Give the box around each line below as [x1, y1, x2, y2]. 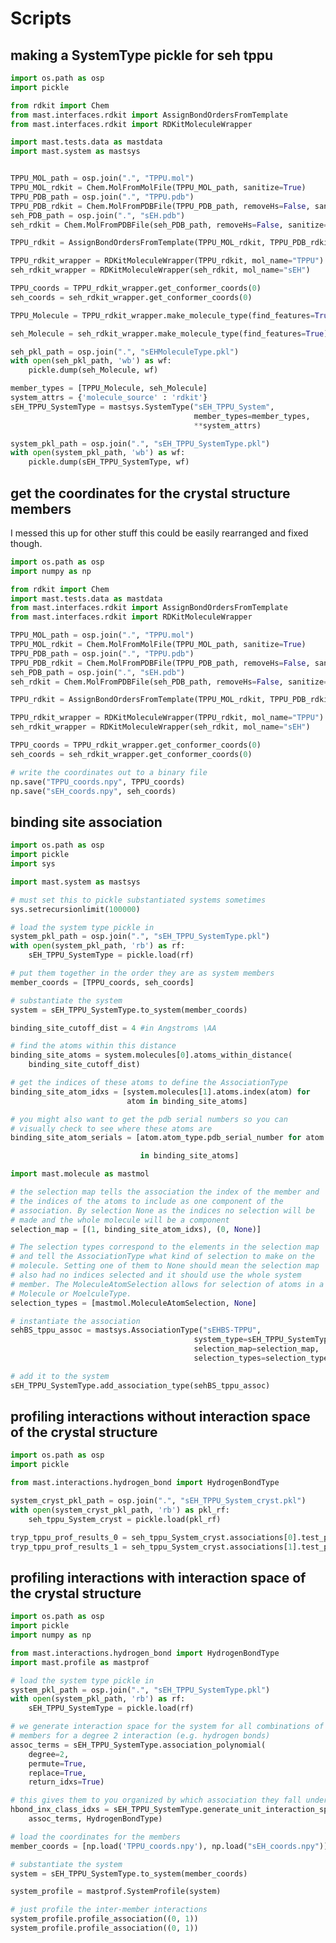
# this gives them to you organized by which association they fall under [10, 1795, 329, 1806]
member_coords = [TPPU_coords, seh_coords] [10, 977, 195, 987]
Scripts [10, 7, 72, 30]
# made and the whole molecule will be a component [10, 1215, 230, 1225]
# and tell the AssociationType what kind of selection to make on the [10, 1252, 315, 1262]
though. [10, 537, 43, 549]
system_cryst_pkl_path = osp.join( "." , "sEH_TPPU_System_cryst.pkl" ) [10, 1496, 307, 1506]
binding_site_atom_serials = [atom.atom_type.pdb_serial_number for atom [10, 1133, 325, 1143]
